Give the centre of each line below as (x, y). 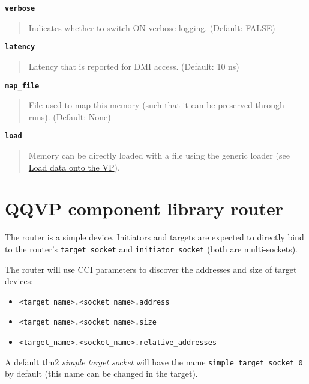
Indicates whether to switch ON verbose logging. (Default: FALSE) (152, 27)
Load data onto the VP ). (74, 167)
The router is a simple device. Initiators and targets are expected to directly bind (154, 237)
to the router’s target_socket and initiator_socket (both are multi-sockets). (151, 248)
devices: (19, 281)
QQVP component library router (144, 208)
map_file (22, 86)
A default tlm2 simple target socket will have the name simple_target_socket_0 (154, 361)
